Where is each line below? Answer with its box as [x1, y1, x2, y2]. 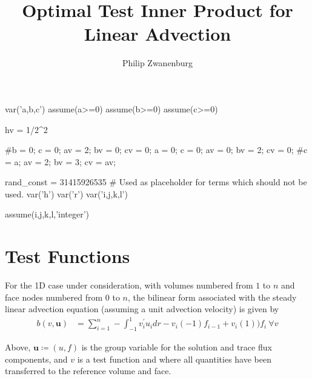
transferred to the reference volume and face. [5, 364, 171, 377]
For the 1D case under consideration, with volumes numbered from [5, 279, 253, 292]
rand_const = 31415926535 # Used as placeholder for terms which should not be [5, 176, 307, 188]
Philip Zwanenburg [122, 56, 193, 69]
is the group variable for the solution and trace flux [81, 341, 272, 353]
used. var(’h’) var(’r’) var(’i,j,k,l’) [5, 187, 128, 200]
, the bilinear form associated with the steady [128, 290, 297, 303]
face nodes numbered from [5, 290, 103, 303]
